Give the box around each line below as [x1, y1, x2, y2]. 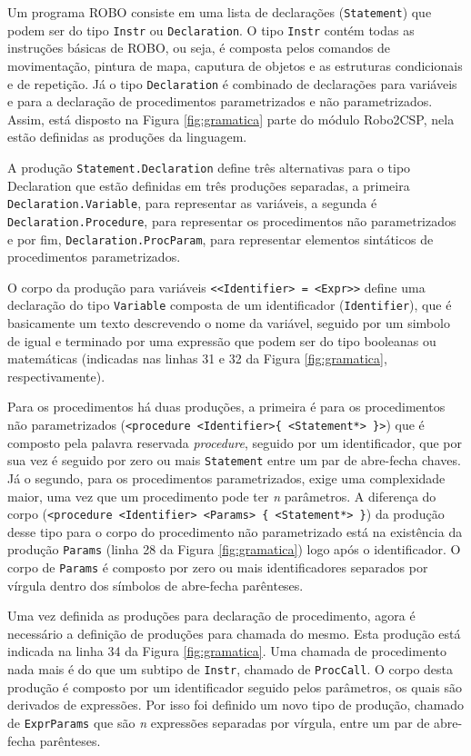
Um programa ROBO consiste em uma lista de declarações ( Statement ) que [7, 3, 432, 21]
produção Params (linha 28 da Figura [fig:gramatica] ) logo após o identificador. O [7, 540, 461, 559]
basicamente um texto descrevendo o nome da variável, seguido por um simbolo [7, 313, 450, 333]
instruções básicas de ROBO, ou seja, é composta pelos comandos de [7, 38, 390, 57]
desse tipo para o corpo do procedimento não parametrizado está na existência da [7, 522, 463, 541]
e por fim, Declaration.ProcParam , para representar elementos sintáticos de [7, 229, 434, 248]
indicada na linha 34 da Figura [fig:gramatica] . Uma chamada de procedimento [7, 642, 446, 661]
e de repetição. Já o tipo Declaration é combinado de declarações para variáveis [7, 74, 457, 93]
